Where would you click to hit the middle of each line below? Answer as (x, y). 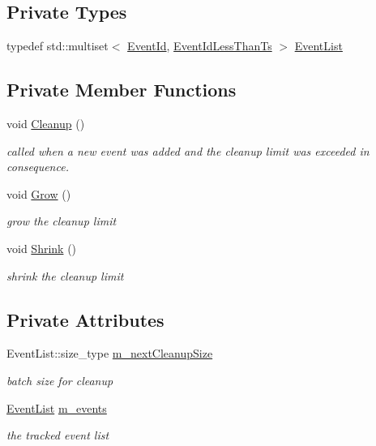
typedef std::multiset (58, 46)
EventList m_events (57, 407)
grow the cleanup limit (62, 221)
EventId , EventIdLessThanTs (200, 46)
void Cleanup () (46, 123)
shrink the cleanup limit (65, 275)
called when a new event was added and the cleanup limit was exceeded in (188, 150)
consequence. (38, 167)
